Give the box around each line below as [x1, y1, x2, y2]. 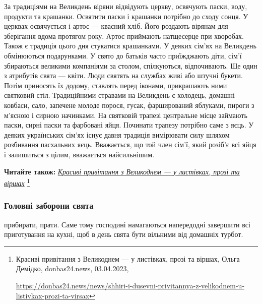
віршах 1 [4, 176, 30, 188]
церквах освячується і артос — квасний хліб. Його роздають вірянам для [4, 21, 228, 31]
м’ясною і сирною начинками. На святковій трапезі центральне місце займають [4, 109, 247, 120]
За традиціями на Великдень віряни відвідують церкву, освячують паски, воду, [4, 1, 247, 11]
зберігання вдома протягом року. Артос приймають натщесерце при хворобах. [4, 30, 244, 41]
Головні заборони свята [4, 199, 94, 212]
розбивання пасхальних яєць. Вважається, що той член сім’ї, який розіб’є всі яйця [4, 139, 256, 150]
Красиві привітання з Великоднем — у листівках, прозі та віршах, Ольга [16, 253, 240, 264]
